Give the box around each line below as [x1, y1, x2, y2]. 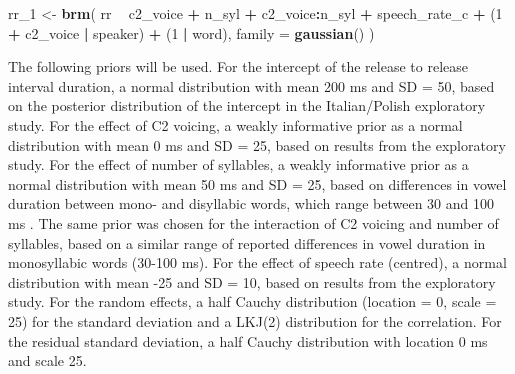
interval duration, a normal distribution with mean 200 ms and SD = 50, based [8, 75, 495, 96]
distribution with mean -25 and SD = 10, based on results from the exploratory [8, 271, 496, 292]
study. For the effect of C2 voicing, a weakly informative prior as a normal [8, 114, 463, 135]
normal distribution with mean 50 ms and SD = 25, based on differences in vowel [8, 173, 507, 194]
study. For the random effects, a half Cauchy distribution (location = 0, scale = [8, 291, 497, 312]
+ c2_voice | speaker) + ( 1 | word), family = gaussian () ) [8, 22, 375, 43]
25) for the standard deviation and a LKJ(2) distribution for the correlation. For [8, 310, 502, 331]
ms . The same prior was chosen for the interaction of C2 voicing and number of [8, 212, 499, 233]
